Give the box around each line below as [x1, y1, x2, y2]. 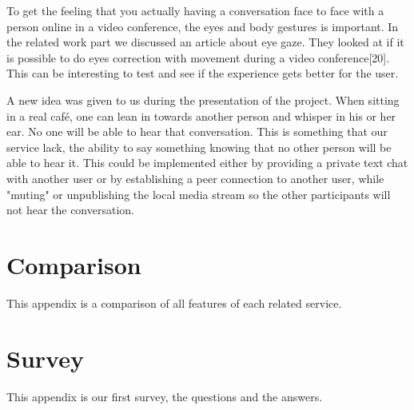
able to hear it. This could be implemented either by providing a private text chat [6, 154, 408, 171]
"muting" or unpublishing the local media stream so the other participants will [6, 185, 391, 202]
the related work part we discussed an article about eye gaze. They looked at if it [6, 34, 404, 50]
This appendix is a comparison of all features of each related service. [6, 294, 342, 311]
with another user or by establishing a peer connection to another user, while [6, 169, 384, 186]
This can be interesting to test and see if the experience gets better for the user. [6, 65, 399, 82]
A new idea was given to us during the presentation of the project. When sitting [6, 91, 400, 108]
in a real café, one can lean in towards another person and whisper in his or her [6, 107, 396, 124]
